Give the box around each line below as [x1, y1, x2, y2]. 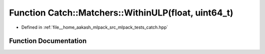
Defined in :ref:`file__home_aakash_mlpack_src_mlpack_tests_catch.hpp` [21, 24, 168, 30]
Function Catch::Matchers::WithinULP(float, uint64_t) [9, 7, 234, 18]
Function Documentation [9, 37, 87, 45]
